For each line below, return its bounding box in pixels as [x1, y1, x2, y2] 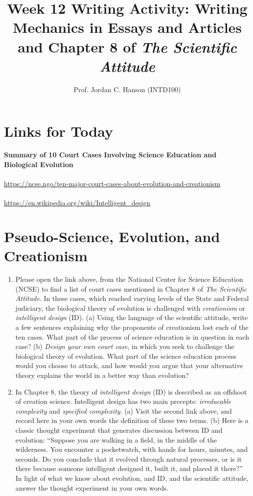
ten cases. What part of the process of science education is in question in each [15, 331, 250, 342]
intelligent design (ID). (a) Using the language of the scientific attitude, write [15, 312, 248, 322]
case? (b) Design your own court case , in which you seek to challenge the [15, 341, 234, 351]
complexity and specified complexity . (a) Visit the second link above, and [15, 405, 232, 416]
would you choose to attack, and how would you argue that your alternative [15, 360, 243, 371]
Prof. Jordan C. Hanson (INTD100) [73, 84, 181, 94]
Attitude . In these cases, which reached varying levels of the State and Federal [15, 293, 249, 303]
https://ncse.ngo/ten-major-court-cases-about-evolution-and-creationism [4, 178, 221, 188]
